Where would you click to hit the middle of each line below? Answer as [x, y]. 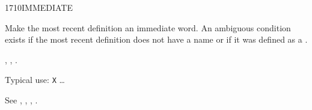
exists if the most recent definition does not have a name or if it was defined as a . [156, 39]
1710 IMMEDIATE [39, 7]
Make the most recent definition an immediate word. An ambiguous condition [148, 27]
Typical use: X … [35, 80]
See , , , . [21, 100]
